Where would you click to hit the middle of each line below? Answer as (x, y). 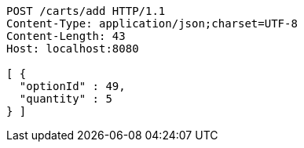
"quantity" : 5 (66, 99)
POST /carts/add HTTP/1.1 (86, 11)
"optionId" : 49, (72, 86)
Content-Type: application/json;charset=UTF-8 (152, 23)
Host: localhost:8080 (73, 49)
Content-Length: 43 (66, 36)
